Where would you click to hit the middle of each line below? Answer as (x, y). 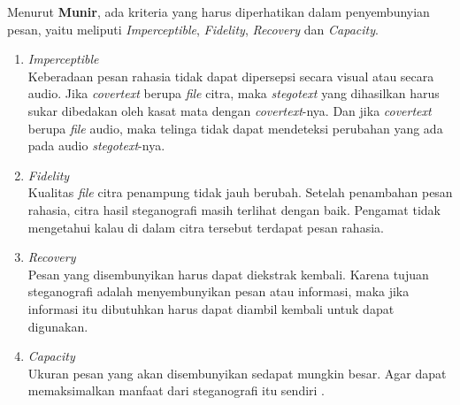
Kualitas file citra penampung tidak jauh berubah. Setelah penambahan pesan (240, 192)
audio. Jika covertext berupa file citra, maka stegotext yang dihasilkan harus (234, 93)
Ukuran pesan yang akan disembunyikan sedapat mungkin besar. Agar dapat (237, 373)
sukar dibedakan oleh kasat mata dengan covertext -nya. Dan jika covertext (230, 110)
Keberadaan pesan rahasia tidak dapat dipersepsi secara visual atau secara (231, 76)
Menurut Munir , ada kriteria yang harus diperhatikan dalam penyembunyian (218, 11)
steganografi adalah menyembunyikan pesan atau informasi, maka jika (218, 291)
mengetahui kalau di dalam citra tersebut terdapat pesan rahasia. (206, 227)
